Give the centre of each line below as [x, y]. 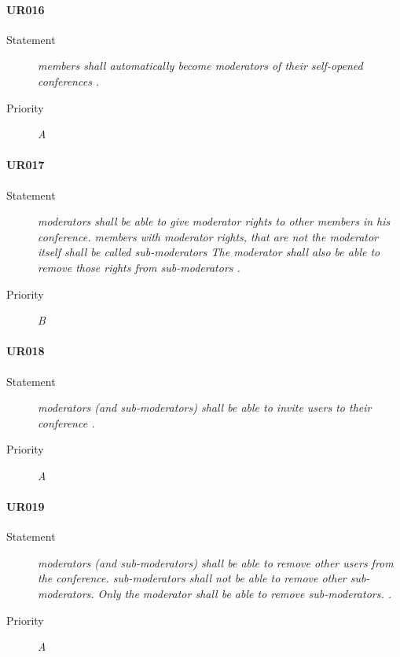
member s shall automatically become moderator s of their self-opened [200, 66]
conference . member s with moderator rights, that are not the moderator [208, 236]
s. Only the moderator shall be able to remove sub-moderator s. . [239, 594]
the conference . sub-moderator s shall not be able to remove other [192, 578]
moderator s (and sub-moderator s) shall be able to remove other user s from [216, 562]
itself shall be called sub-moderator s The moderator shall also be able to [209, 252]
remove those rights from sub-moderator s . [139, 267]
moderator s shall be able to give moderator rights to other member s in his [214, 221]
